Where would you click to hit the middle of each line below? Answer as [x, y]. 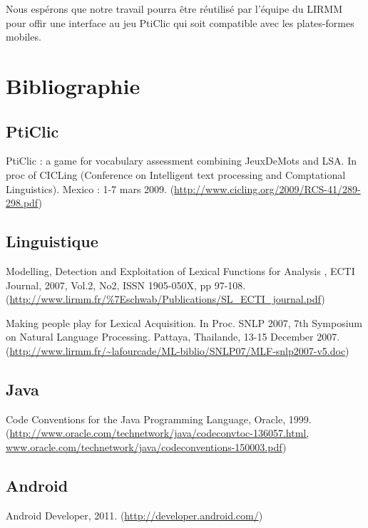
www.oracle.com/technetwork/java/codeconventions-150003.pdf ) [146, 446]
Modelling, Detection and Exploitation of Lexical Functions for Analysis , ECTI [180, 270]
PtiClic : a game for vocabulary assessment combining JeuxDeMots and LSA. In [181, 161]
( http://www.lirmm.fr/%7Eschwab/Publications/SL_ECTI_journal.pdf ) [165, 299]
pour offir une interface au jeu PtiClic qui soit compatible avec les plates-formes [180, 22]
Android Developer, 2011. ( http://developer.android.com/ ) [134, 515]
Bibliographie [73, 85]
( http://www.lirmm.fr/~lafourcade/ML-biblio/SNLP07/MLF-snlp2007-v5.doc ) [178, 350]
